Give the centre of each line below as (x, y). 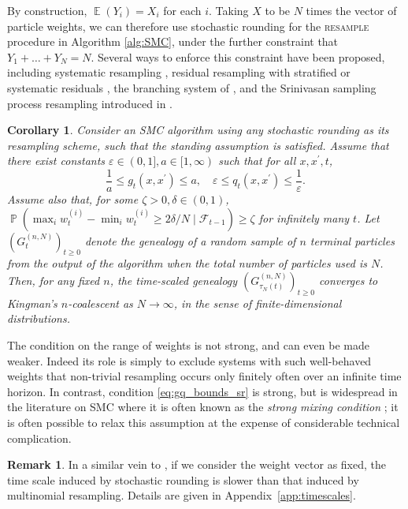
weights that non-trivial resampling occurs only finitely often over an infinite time (204, 376)
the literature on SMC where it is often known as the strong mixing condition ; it (203, 407)
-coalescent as (100, 303)
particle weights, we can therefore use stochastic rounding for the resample (188, 26)
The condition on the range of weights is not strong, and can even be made (188, 344)
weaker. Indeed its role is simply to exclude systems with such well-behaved (189, 360)
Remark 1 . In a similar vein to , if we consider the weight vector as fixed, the (197, 464)
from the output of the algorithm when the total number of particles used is (187, 263)
